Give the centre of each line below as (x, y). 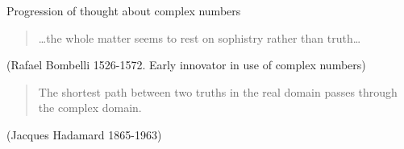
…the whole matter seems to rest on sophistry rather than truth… (200, 37)
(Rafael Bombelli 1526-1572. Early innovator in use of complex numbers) (186, 65)
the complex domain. (90, 108)
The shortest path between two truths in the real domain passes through (218, 91)
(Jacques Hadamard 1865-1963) (84, 134)
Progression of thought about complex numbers (124, 10)
